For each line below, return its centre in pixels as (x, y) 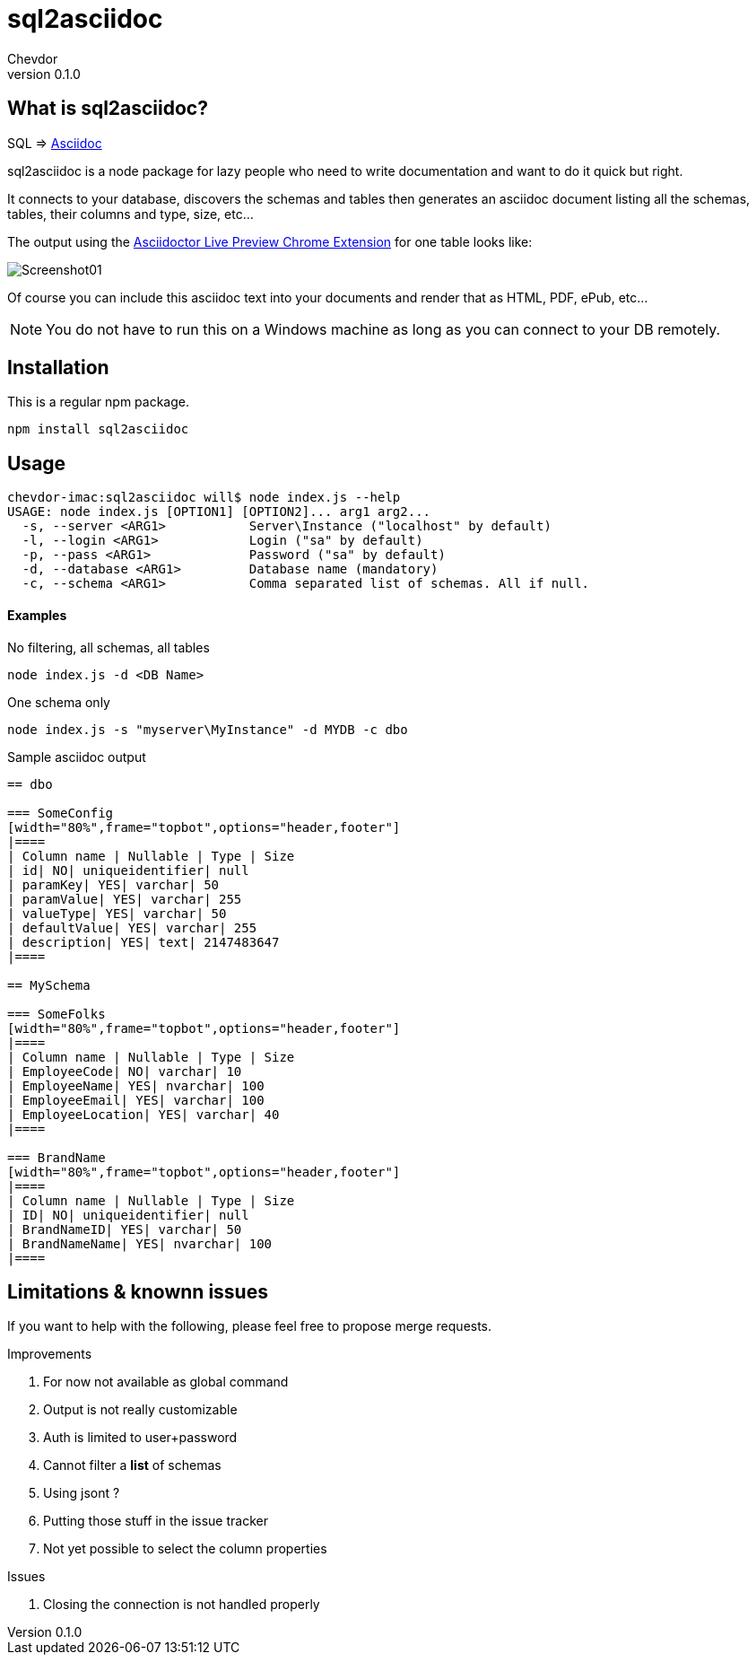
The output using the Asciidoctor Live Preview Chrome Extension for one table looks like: (270, 241)
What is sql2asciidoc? (108, 109)
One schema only (59, 702)
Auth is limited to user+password (140, 1438)
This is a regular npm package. (99, 402)
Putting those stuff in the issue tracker (156, 1521)
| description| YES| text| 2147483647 (143, 942)
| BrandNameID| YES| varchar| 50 (125, 1229)
